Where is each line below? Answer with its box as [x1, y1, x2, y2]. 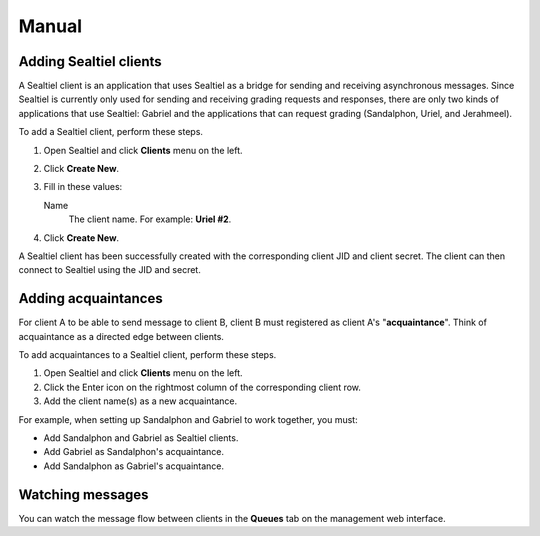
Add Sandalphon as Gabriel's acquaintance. [43, 460, 225, 472]
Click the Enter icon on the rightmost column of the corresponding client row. [43, 381, 362, 393]
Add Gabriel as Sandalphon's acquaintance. [43, 446, 225, 458]
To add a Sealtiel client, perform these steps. [18, 126, 204, 138]
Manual [18, 15, 83, 37]
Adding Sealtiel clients [18, 53, 162, 70]
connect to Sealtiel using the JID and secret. [18, 264, 202, 276]
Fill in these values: [43, 181, 123, 193]
